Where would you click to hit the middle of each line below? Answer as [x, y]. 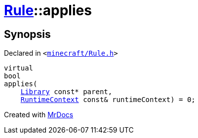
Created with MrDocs [39, 115]
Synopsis [27, 34]
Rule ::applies [48, 10]
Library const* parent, [66, 92]
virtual [19, 68]
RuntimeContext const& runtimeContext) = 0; [108, 100]
